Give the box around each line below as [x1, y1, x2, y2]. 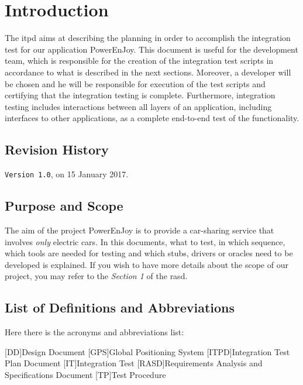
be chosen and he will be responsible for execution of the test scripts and [5, 77, 266, 90]
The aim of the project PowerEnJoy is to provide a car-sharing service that [5, 224, 274, 236]
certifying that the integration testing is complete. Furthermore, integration [5, 89, 276, 101]
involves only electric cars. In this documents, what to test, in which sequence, [5, 235, 285, 247]
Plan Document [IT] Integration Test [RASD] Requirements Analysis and [5, 357, 263, 369]
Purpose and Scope [5, 197, 123, 215]
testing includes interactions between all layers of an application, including [5, 100, 272, 112]
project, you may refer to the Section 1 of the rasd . [5, 270, 188, 282]
